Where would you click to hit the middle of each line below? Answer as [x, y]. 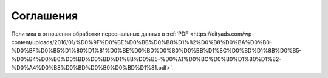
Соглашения [45, 16]
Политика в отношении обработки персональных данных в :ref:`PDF [100, 34]
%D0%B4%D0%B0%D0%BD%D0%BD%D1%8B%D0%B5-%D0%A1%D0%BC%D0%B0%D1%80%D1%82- [146, 59]
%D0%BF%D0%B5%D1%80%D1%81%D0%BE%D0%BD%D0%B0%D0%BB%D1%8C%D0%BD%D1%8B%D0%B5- [156, 51]
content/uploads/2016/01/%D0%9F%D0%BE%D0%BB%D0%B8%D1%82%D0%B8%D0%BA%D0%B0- [142, 42]
